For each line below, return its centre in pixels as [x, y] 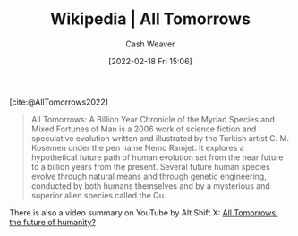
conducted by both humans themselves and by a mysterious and [150, 185]
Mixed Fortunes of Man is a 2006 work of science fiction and [144, 129]
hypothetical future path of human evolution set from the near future [157, 157]
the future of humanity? [53, 222]
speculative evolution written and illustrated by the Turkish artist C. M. [160, 138]
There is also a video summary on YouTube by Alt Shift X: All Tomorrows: [144, 212]
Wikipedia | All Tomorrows [150, 19]
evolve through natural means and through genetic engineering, [149, 176]
